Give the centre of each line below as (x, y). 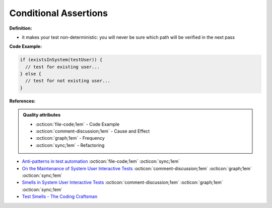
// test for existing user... (63, 67)
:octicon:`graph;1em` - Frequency (70, 138)
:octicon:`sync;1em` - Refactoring (70, 145)
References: (22, 101)
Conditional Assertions (59, 13)
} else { (31, 74)
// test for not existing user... (68, 81)
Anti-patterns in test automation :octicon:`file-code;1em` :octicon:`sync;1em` (101, 161)
